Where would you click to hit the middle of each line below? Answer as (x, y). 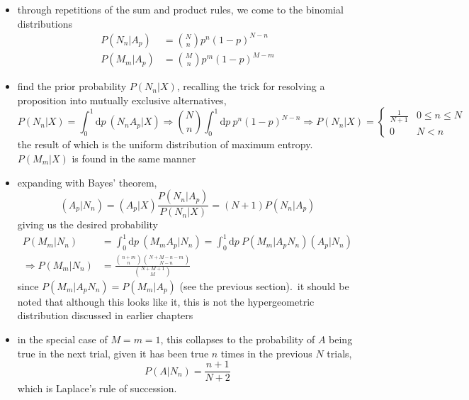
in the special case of (62, 339)
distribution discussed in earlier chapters (105, 315)
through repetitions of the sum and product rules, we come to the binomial (180, 9)
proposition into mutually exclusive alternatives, (122, 100)
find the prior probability (72, 86)
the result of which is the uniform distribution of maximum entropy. (165, 144)
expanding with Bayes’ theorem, (87, 182)
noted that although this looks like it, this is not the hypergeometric (166, 301)
